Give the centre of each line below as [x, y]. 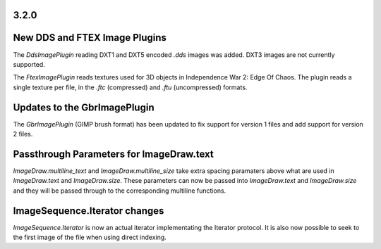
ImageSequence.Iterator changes [89, 211]
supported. [29, 64]
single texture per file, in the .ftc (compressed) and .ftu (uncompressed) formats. [130, 87]
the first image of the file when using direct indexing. [90, 237]
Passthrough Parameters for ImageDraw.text [114, 154]
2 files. [23, 134]
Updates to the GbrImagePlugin [84, 107]
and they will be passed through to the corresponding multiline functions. [120, 191]
